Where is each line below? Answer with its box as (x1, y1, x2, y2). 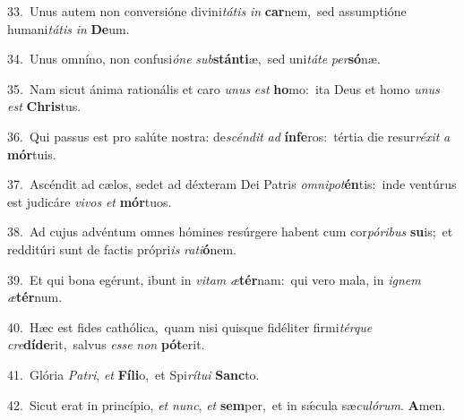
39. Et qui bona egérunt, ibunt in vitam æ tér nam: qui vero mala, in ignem (7, 270, 421, 288)
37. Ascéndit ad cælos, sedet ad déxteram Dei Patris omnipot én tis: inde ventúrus (7, 175, 457, 193)
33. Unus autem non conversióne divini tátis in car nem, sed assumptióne (7, 2, 407, 20)
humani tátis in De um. (7, 19, 130, 38)
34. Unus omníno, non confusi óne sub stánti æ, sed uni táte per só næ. (7, 49, 381, 68)
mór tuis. (7, 144, 56, 163)
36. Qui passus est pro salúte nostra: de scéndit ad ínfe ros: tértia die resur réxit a (7, 126, 451, 145)
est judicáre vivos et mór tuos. (7, 192, 172, 210)
